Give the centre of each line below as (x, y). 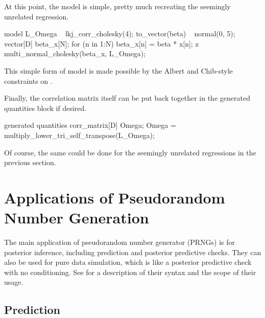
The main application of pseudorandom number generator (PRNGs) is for (120, 242)
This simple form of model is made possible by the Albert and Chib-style (118, 70)
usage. (14, 282)
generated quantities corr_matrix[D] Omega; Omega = (90, 125)
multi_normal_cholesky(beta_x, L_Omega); (75, 53)
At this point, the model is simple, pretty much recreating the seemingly (117, 6)
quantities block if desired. (45, 108)
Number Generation (77, 218)
